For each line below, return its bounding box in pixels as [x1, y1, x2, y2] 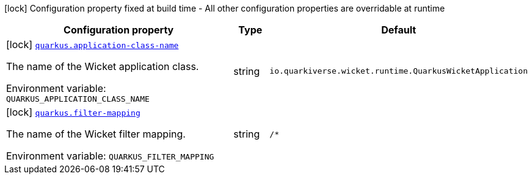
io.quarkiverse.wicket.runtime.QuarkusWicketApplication [269, 66, 528, 75]
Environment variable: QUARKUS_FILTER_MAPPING [6, 150, 214, 162]
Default [381, 24, 417, 36]
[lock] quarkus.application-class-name [6, 38, 179, 51]
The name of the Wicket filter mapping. [6, 128, 186, 140]
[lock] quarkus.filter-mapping [6, 106, 140, 118]
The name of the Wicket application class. [6, 60, 199, 72]
